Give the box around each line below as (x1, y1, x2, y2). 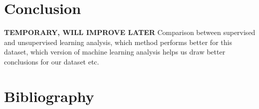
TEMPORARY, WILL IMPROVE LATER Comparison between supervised (4, 27, 256, 37)
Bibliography (4, 85, 94, 106)
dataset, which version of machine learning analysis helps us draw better (4, 46, 226, 57)
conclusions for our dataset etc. (4, 56, 99, 66)
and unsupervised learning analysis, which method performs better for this (4, 36, 232, 47)
